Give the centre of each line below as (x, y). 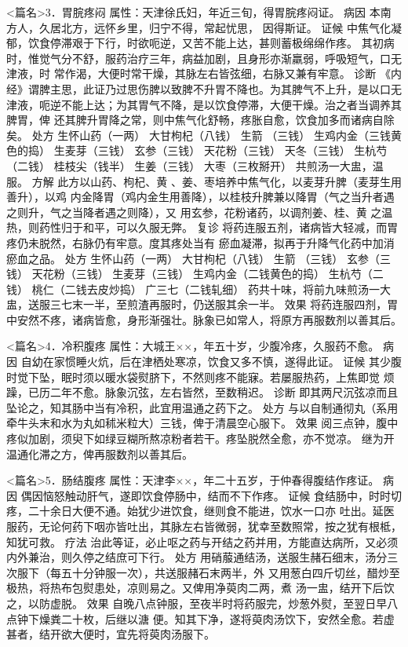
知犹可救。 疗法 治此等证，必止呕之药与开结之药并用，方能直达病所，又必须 (202, 541)
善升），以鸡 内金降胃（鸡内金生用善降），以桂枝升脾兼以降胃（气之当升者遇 (200, 197)
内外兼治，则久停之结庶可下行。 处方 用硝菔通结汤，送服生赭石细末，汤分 (197, 557)
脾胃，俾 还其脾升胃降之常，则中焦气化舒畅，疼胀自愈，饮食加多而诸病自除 (200, 120)
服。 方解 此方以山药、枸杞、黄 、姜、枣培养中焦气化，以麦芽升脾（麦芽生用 (204, 181)
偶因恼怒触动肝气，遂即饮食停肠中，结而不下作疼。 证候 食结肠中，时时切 (211, 495)
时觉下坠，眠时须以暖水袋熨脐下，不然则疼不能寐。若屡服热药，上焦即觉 (193, 377)
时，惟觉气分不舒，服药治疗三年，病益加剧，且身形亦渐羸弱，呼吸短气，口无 (204, 58)
